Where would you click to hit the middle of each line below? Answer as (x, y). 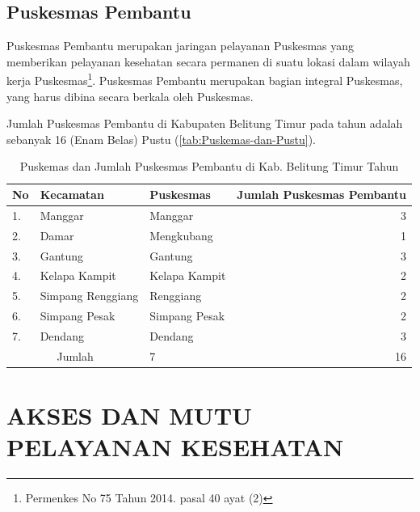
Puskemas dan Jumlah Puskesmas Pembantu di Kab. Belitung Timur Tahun (209, 166)
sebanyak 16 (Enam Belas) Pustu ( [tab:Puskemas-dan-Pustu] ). (161, 139)
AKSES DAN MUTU (129, 415)
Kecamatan (72, 195)
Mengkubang (181, 235)
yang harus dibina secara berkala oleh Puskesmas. (130, 96)
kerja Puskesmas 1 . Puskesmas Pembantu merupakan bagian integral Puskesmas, (205, 79)
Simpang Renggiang (89, 296)
